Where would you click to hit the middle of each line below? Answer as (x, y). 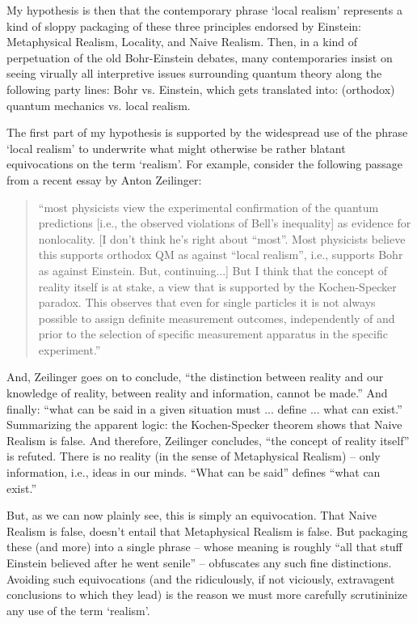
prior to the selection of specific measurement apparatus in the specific (213, 334)
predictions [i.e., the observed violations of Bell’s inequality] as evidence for (225, 223)
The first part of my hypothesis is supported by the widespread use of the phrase (207, 132)
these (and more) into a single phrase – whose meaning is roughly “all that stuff (204, 547)
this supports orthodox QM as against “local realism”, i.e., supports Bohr (221, 255)
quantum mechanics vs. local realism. (99, 105)
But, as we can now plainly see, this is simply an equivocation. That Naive (192, 515)
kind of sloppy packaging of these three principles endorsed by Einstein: (184, 25)
